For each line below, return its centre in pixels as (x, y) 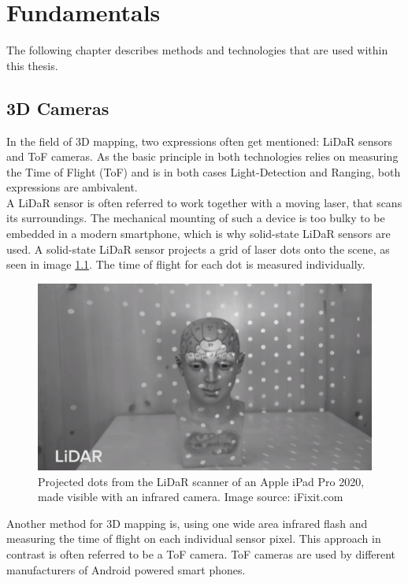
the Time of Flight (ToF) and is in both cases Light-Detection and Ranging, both (204, 171)
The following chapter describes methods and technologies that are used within (197, 50)
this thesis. (32, 65)
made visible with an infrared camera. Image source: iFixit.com (191, 497)
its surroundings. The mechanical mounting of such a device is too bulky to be (196, 218)
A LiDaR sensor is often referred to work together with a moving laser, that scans (204, 202)
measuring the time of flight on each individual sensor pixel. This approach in (194, 538)
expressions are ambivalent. (72, 187)
